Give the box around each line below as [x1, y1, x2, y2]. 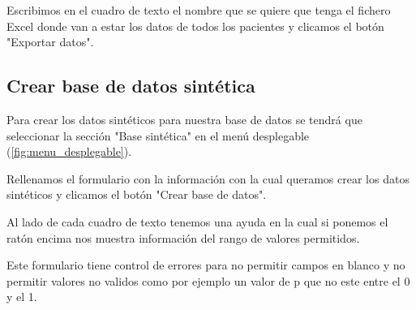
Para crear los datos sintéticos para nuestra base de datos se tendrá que [6, 110, 362, 127]
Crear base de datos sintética [6, 73, 255, 98]
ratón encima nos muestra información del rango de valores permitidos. [6, 229, 360, 246]
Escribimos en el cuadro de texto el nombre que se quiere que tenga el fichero [6, 2, 391, 18]
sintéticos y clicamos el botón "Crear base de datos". [6, 186, 267, 203]
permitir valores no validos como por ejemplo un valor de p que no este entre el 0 [6, 272, 410, 289]
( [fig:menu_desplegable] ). [6, 143, 132, 160]
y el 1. [6, 288, 37, 305]
